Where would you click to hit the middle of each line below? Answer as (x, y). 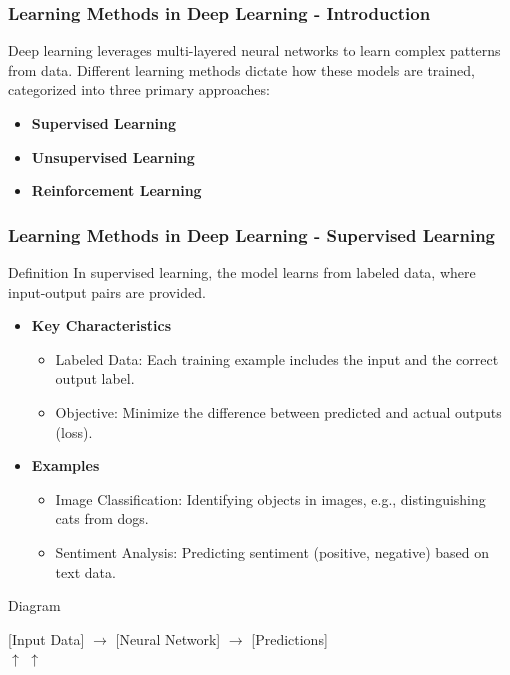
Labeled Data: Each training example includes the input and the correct (277, 358)
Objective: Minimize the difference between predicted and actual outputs (278, 411)
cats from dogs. (102, 518)
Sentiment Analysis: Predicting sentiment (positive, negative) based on (272, 551)
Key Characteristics (101, 325)
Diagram (34, 605)
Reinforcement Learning (116, 190)
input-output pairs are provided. (107, 291)
